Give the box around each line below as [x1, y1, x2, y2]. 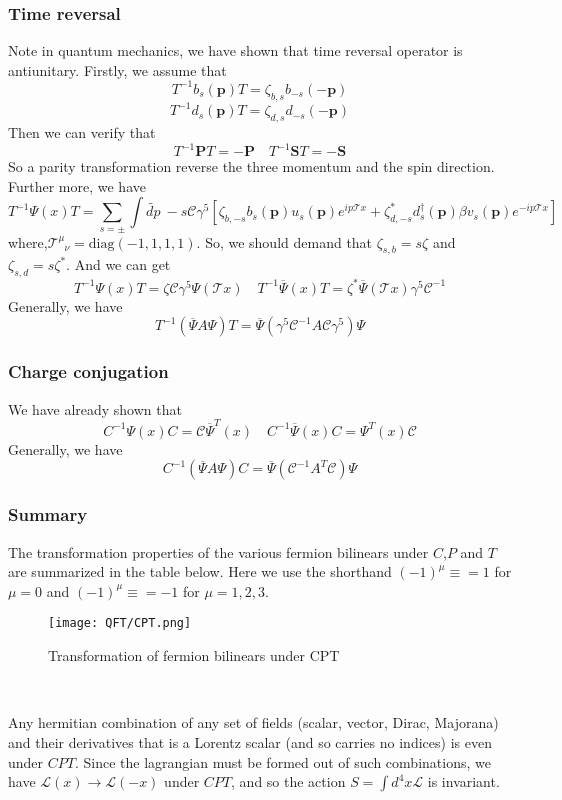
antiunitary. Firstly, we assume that [8, 59, 227, 80]
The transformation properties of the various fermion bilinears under [8, 541, 429, 562]
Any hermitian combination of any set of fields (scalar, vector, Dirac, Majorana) [8, 712, 499, 733]
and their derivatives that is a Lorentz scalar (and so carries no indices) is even [8, 731, 492, 752]
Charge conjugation [8, 359, 169, 384]
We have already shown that [8, 398, 182, 419]
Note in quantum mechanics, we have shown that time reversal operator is [8, 40, 463, 61]
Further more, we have [8, 175, 146, 196]
